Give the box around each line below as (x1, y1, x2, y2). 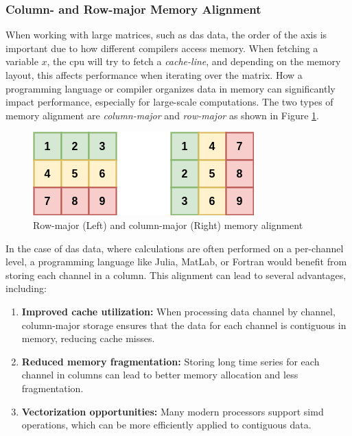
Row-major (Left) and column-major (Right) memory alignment (33, 217, 303, 232)
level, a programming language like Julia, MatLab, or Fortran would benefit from (5, 254, 347, 269)
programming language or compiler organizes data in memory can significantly (5, 81, 336, 95)
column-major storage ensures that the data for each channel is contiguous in (21, 317, 347, 332)
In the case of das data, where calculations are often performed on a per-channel (5, 241, 344, 255)
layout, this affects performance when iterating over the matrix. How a (5, 68, 303, 82)
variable (5, 54, 38, 69)
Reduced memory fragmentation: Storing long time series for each (21, 354, 320, 368)
